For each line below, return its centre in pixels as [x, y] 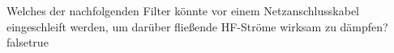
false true [28, 42]
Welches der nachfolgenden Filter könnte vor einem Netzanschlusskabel [183, 10]
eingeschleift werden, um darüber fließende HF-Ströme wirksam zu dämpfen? [197, 26]
